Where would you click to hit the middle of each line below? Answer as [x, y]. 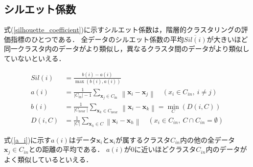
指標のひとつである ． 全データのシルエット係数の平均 [97, 39]
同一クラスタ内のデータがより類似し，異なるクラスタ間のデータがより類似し [127, 49]
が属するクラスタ [143, 139]
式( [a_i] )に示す [28, 139]
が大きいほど [227, 39]
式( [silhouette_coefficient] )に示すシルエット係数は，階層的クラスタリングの [123, 30]
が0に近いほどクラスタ [160, 149]
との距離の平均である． [66, 149]
